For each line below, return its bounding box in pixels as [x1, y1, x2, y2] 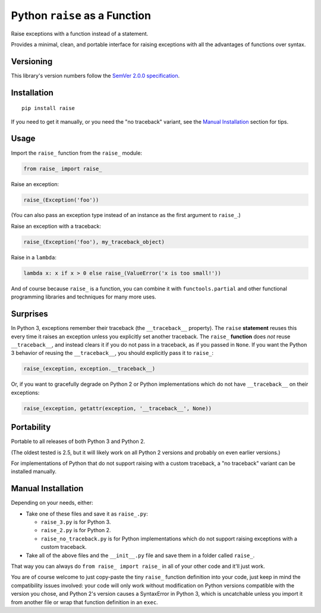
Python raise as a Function [11, 9, 152, 22]
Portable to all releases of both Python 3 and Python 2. [11, 438, 146, 445]
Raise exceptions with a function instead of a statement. [11, 30, 149, 37]
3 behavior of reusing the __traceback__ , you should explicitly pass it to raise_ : [11, 350, 214, 357]
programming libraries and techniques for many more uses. [11, 293, 157, 300]
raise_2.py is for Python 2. [40, 527, 111, 534]
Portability [11, 422, 51, 432]
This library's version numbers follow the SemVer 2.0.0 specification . [11, 72, 180, 79]
